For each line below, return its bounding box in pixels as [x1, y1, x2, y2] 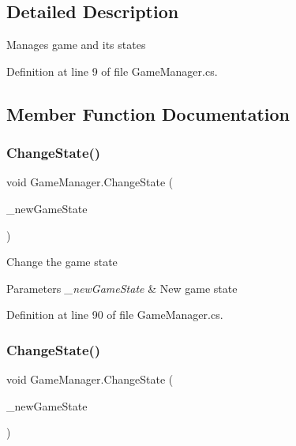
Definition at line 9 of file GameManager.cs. [6, 62, 218, 79]
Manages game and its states [6, 36, 146, 53]
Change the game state [6, 253, 118, 270]
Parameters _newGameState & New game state [6, 279, 238, 296]
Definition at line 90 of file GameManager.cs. [6, 306, 223, 323]
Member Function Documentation [6, 101, 290, 126]
